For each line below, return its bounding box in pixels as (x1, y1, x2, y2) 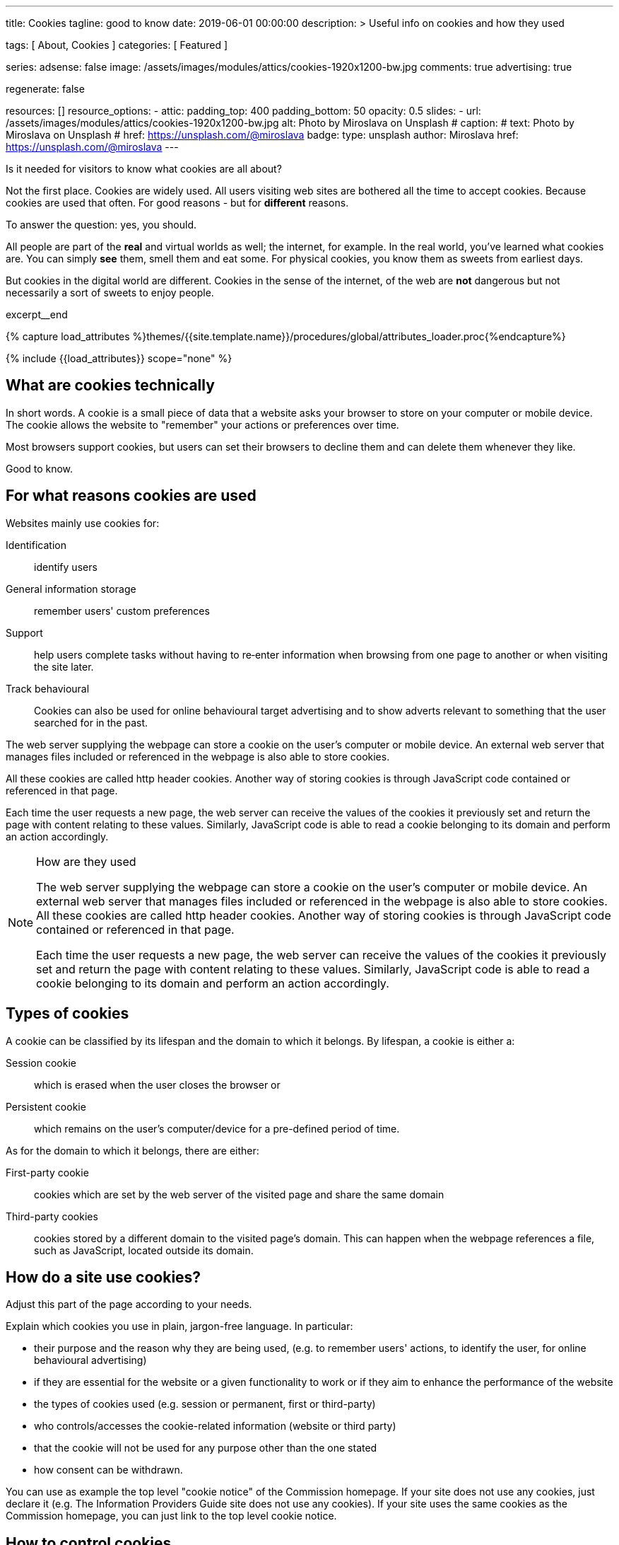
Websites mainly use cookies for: (6, 516, 160, 529)
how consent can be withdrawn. (34, 1464, 183, 1476)
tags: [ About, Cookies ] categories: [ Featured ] (6, 39, 228, 51)
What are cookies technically (6, 376, 215, 395)
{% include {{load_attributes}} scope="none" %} (6, 352, 232, 364)
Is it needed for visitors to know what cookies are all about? (6, 163, 282, 175)
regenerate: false (6, 83, 85, 95)
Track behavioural (6, 682, 90, 695)
